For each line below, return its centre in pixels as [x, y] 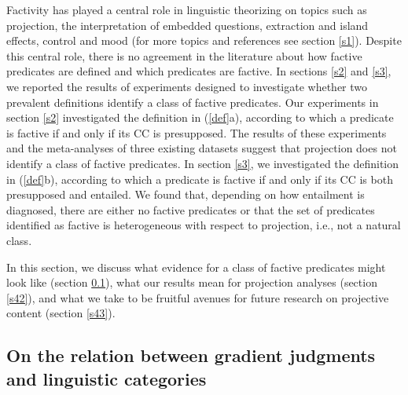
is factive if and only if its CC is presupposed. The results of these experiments [197, 132]
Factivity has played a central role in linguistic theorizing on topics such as [187, 9]
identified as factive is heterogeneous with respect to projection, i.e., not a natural [204, 225]
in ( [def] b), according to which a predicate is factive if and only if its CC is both [200, 179]
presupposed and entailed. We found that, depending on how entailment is [186, 194]
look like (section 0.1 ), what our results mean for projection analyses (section [192, 282]
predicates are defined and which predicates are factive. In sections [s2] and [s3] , [199, 71]
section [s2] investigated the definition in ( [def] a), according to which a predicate [200, 117]
